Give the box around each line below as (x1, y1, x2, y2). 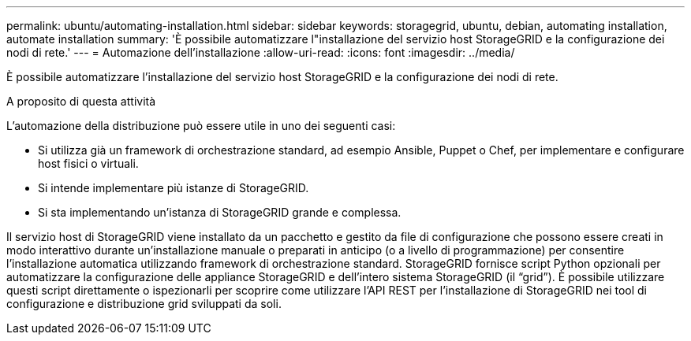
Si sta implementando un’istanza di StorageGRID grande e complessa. (38, 206, 402, 219)
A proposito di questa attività (6, 95, 156, 108)
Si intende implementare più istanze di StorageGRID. (38, 181, 309, 195)
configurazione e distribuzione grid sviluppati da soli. (6, 297, 282, 310)
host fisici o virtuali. (38, 157, 139, 170)
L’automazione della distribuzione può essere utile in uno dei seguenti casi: (6, 119, 396, 132)
